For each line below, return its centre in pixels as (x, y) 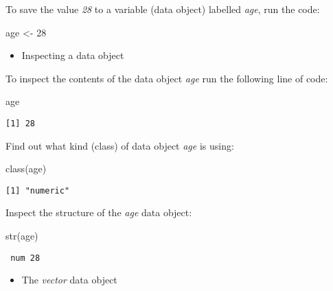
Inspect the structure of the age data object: (99, 212)
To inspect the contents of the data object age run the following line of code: (167, 78)
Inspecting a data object (73, 55)
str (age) (22, 236)
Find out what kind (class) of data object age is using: (120, 145)
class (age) (26, 168)
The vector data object (69, 280)
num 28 (25, 258)
